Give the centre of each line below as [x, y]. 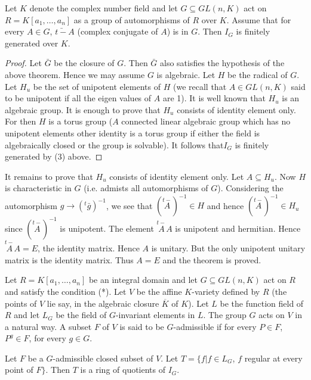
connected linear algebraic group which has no [206, 121]
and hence [225, 205]
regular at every [273, 358]
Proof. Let [23, 63]
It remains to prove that [49, 176]
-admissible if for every [215, 326]
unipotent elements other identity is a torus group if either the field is [133, 133]
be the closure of [84, 63]
